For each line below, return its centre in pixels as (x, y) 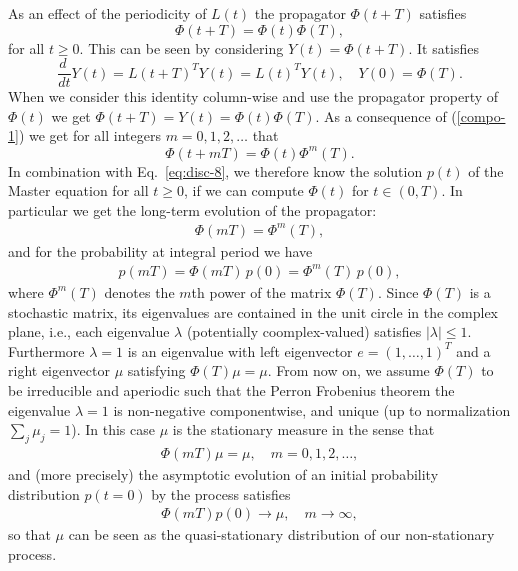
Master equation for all (78, 190)
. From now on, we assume (348, 370)
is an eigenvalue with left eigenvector (240, 350)
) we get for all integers (89, 135)
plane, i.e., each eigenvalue (89, 331)
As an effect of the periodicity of (107, 13)
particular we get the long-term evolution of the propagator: (192, 209)
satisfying (156, 370)
